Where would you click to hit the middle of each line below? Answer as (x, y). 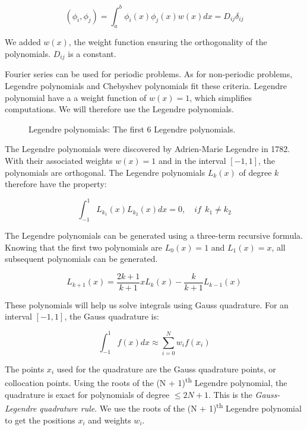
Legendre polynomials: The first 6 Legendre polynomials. (132, 129)
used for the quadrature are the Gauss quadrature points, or (166, 369)
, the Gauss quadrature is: (112, 316)
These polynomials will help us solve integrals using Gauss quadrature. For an (147, 304)
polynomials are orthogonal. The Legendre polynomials (105, 172)
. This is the (230, 394)
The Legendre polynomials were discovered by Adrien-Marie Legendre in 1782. (148, 149)
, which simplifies (221, 97)
